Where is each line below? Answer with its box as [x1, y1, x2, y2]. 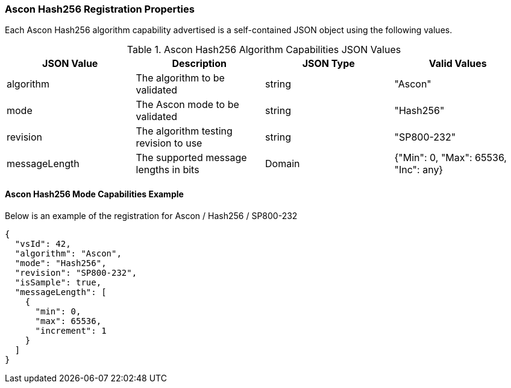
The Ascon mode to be [136, 98, 239, 111]
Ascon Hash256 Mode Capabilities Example [5, 188, 184, 199]
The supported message [136, 151, 247, 164]
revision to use [136, 137, 202, 150]
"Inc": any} [394, 164, 444, 176]
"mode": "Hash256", [14, 258, 107, 268]
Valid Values [428, 57, 487, 70]
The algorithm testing [136, 125, 233, 138]
